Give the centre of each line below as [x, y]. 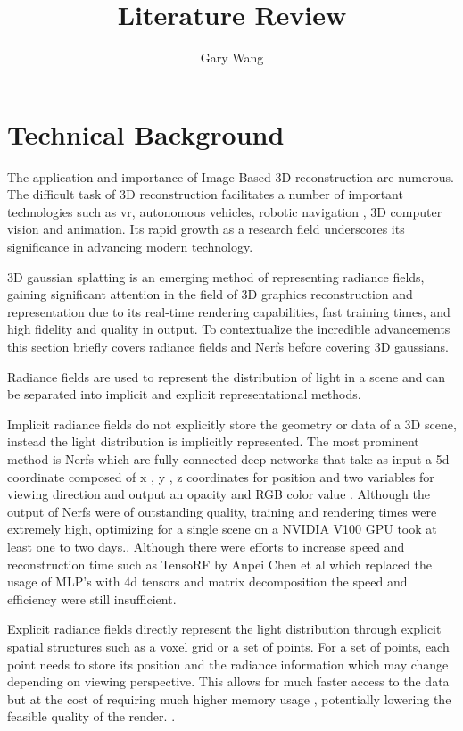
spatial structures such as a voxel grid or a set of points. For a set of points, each [228, 646]
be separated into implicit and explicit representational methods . [184, 394]
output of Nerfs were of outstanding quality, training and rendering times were [222, 511]
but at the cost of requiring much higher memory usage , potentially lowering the [229, 698]
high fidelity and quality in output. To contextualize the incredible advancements [229, 329]
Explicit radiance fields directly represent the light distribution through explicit [224, 629]
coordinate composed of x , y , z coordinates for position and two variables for [221, 476]
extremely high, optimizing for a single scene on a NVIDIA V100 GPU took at [222, 529]
